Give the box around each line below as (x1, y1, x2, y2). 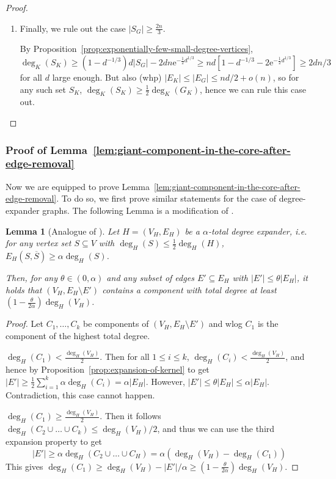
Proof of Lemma (5, 142, 87, 157)
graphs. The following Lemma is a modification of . (42, 203, 234, 216)
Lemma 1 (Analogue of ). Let (5, 224, 120, 237)
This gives (5, 459, 43, 472)
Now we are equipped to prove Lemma (5, 180, 150, 192)
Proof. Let (5, 317, 43, 330)
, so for (272, 71, 299, 84)
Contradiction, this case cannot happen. (5, 388, 155, 401)
